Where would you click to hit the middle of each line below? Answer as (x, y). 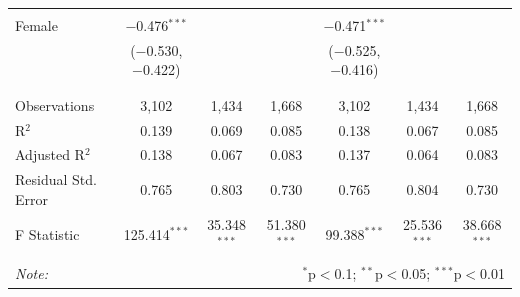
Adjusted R (50, 154)
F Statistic (47, 233)
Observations (55, 104)
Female (36, 25)
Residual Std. (56, 179)
